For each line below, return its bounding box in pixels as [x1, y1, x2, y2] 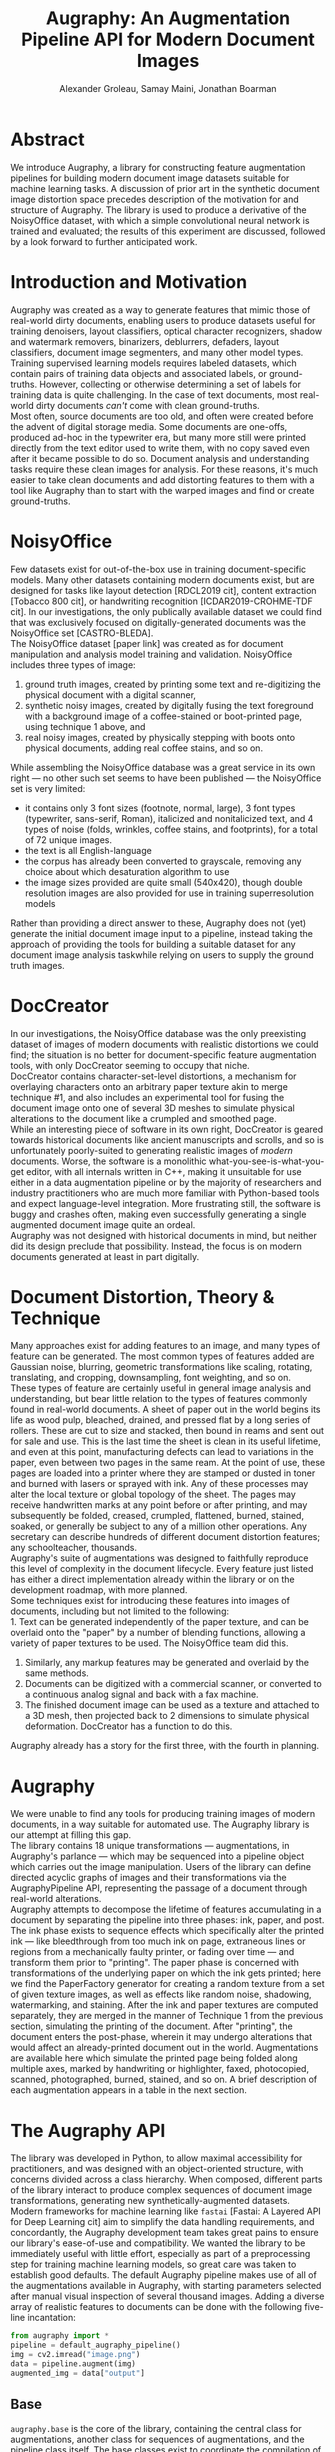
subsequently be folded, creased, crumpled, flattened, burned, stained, [10, 1510, 305, 1522]
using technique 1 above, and [24, 720, 146, 732]
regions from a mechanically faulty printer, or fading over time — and [10, 1946, 295, 1958]
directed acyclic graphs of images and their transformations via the [10, 1872, 287, 1884]
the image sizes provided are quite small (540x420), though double [24, 876, 303, 888]
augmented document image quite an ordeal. [10, 1218, 196, 1231]
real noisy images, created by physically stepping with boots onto [24, 731, 296, 743]
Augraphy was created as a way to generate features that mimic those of [10, 303, 311, 316]
